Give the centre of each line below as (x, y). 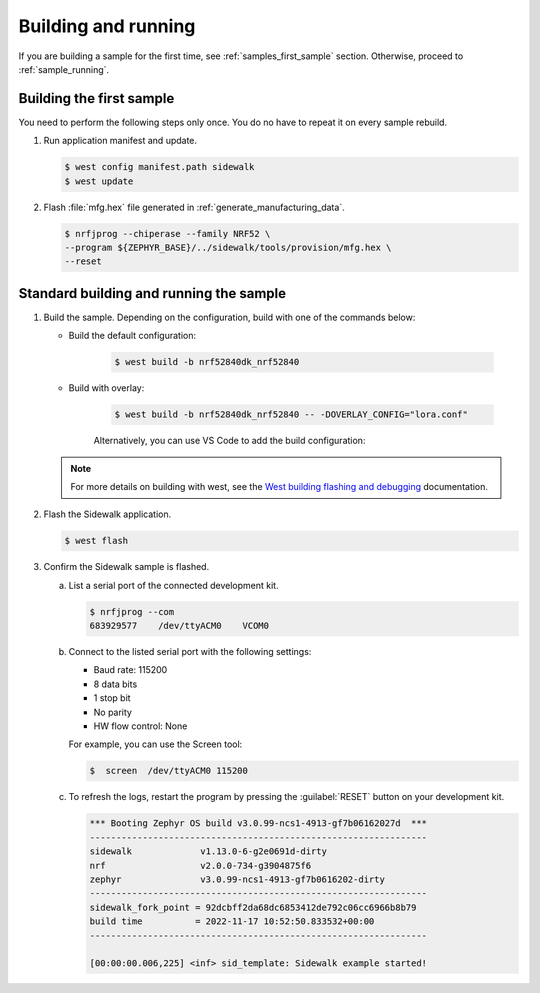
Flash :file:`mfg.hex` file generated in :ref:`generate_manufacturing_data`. (194, 207)
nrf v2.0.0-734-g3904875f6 (200, 865)
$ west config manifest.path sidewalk (159, 167)
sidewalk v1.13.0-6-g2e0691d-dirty (208, 851)
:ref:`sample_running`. (64, 69)
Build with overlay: (106, 388)
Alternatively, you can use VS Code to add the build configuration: (229, 441)
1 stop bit (112, 698)
